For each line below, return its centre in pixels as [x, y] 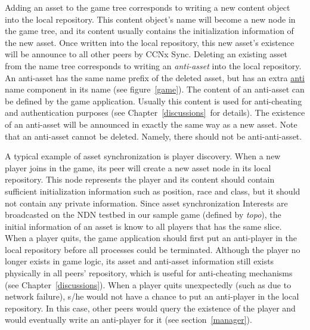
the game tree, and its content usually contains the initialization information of [149, 31]
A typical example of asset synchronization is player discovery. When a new [143, 156]
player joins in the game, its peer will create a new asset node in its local [138, 167]
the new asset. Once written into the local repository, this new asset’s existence [150, 42]
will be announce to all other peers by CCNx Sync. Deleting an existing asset [146, 54]
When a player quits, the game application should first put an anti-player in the [151, 238]
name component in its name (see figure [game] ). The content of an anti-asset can [155, 89]
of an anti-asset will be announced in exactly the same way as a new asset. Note [151, 124]
